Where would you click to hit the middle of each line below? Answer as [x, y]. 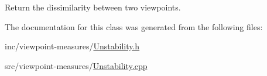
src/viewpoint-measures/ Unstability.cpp [76, 65]
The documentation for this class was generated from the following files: [134, 26]
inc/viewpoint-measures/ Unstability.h [72, 46]
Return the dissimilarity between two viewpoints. [93, 7]
